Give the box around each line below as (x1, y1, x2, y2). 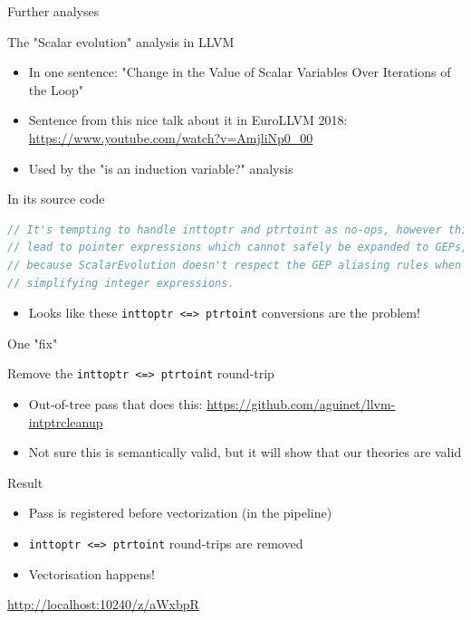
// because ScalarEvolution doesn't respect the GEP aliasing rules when (7, 258, 462, 272)
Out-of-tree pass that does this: (28, 395, 203, 414)
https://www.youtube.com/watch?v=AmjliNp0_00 (28, 128, 313, 147)
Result (7, 472, 43, 491)
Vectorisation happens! (28, 564, 155, 583)
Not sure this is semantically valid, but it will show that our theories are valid (28, 443, 462, 462)
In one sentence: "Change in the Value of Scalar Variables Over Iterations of (28, 62, 451, 81)
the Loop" (28, 80, 84, 99)
